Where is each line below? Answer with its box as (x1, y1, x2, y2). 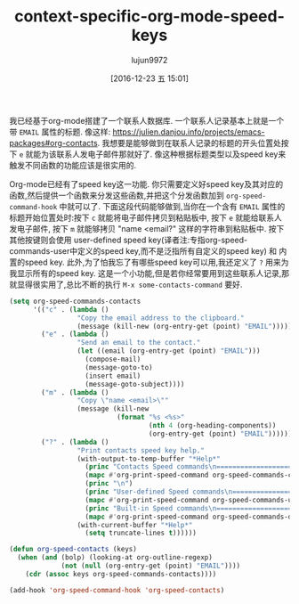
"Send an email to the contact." (77, 339, 201, 347)
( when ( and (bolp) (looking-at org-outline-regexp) (17, 553, 214, 562)
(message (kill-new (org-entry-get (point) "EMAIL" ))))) (77, 322, 293, 331)
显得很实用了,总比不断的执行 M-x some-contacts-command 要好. (16, 279, 243, 290)
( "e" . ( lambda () (41, 330, 109, 339)
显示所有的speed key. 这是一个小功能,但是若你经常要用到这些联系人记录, (16, 267, 282, 278)
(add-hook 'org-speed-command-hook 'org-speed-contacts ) (9, 585, 225, 594)
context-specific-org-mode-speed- (14, 6, 285, 27)
